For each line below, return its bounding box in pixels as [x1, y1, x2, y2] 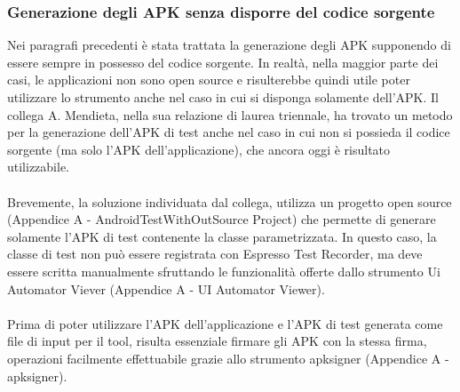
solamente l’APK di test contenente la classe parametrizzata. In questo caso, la [7, 227, 437, 245]
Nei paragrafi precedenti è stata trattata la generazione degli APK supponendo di [7, 36, 451, 54]
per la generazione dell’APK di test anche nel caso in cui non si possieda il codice [7, 123, 450, 141]
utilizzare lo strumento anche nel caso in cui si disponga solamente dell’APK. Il [7, 88, 439, 106]
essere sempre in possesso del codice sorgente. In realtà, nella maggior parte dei [7, 52, 439, 71]
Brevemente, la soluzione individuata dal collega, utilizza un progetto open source [7, 192, 452, 211]
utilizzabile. [7, 157, 70, 176]
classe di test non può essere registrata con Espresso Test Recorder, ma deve [7, 244, 423, 263]
